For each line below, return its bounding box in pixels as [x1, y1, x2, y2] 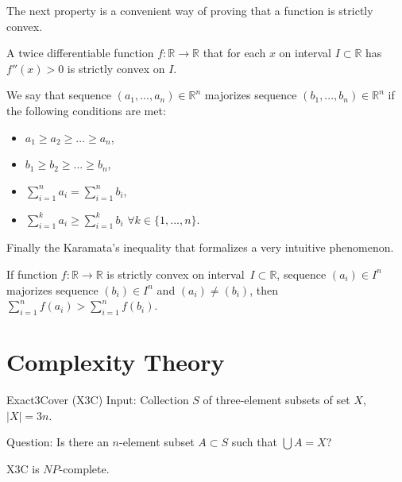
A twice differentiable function [6, 44, 154, 61]
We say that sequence [6, 87, 111, 103]
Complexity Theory [6, 345, 225, 378]
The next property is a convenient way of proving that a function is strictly [6, 2, 373, 18]
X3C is [6, 460, 40, 476]
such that [231, 434, 277, 450]
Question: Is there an [6, 434, 109, 450]
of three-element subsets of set [203, 391, 350, 408]
